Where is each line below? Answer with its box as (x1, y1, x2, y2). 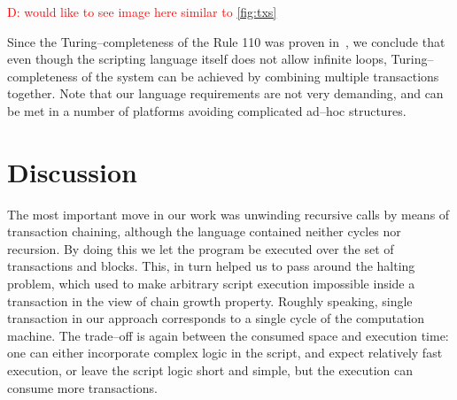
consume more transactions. (7, 378, 158, 396)
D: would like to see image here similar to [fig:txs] (7, 3, 277, 20)
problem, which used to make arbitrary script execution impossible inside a (7, 274, 415, 293)
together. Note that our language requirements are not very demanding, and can (7, 84, 444, 103)
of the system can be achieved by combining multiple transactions (81, 66, 439, 85)
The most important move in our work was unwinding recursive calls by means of (7, 204, 450, 223)
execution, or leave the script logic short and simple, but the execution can (7, 361, 414, 380)
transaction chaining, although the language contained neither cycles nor (7, 222, 401, 241)
